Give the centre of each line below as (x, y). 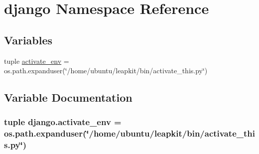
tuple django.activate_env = (63, 122)
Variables (28, 40)
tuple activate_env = (37, 61)
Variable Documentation (68, 97)
